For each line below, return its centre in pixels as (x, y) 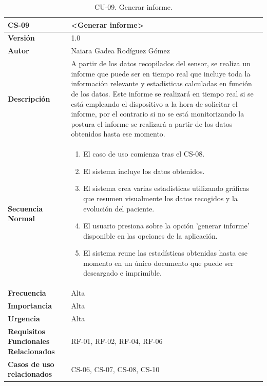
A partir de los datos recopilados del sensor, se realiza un (161, 63)
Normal (21, 218)
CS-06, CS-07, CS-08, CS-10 (115, 369)
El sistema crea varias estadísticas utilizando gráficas (166, 188)
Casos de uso (31, 364)
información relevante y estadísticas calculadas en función (161, 83)
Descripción (29, 98)
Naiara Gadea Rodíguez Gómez (120, 51)
